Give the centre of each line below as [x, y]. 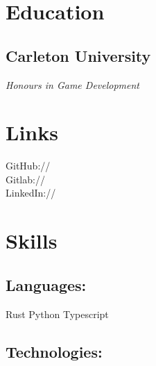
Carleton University [78, 55]
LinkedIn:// [31, 193]
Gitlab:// [25, 179]
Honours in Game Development [73, 84]
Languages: [46, 284]
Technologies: [54, 351]
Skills [32, 241]
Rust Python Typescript [57, 314]
